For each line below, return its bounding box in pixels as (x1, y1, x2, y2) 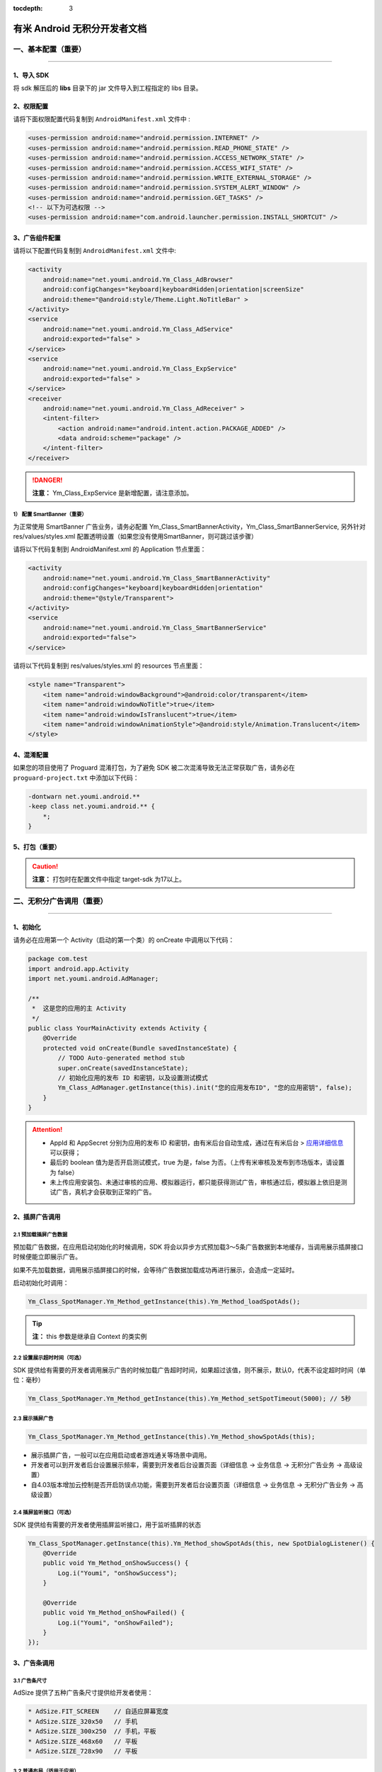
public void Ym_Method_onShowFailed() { (42, 1609, 185, 1617)
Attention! (32, 1126, 63, 1134)
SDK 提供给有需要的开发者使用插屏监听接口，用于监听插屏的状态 (13, 1520, 202, 1529)
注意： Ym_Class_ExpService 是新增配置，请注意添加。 (32, 489, 193, 498)
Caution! (32, 862, 59, 870)
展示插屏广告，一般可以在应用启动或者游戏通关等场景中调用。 (30, 1450, 211, 1459)
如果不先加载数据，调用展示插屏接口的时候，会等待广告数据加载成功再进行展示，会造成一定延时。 (13, 1265, 299, 1274)
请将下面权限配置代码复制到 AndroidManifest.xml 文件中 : (13, 115, 191, 123)
